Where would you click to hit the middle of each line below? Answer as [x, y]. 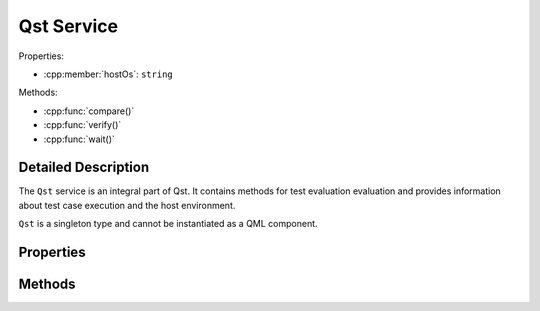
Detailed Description [84, 167]
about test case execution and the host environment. [127, 205]
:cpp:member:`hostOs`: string [108, 74]
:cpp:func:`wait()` [79, 139]
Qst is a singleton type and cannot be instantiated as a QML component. [168, 224]
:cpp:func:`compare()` [89, 111]
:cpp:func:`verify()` [82, 125]
